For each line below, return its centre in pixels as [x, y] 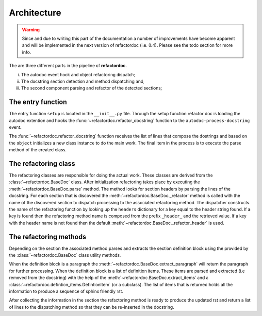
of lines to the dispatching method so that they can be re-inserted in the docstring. [91, 307]
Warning [31, 30]
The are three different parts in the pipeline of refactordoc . [68, 66]
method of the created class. [38, 150]
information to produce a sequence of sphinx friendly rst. [66, 291]
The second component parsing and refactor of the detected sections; [91, 88]
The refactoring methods [48, 237]
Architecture [35, 13]
